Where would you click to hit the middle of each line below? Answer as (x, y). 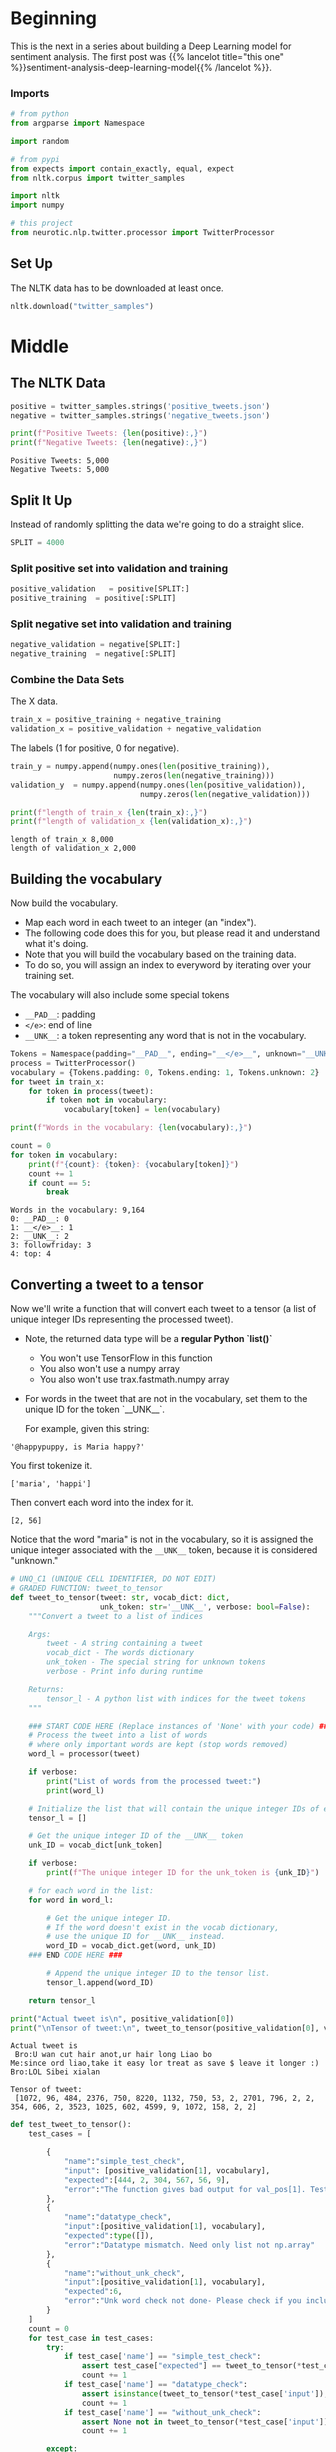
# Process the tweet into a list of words (118, 1735)
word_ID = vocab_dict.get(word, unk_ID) (131, 1946)
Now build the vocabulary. (64, 903)
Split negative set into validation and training (121, 624)
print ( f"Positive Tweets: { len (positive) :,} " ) (109, 433)
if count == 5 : (60, 1183)
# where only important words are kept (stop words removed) (158, 1745)
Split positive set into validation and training (119, 568)
